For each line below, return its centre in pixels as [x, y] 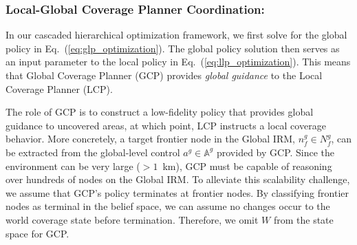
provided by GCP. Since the [275, 152]
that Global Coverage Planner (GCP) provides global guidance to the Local [164, 75]
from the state [303, 219]
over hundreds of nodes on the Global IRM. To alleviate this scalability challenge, [178, 179]
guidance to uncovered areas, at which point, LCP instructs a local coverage [166, 125]
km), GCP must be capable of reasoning [247, 166]
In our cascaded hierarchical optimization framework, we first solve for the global [176, 35]
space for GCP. [37, 233]
